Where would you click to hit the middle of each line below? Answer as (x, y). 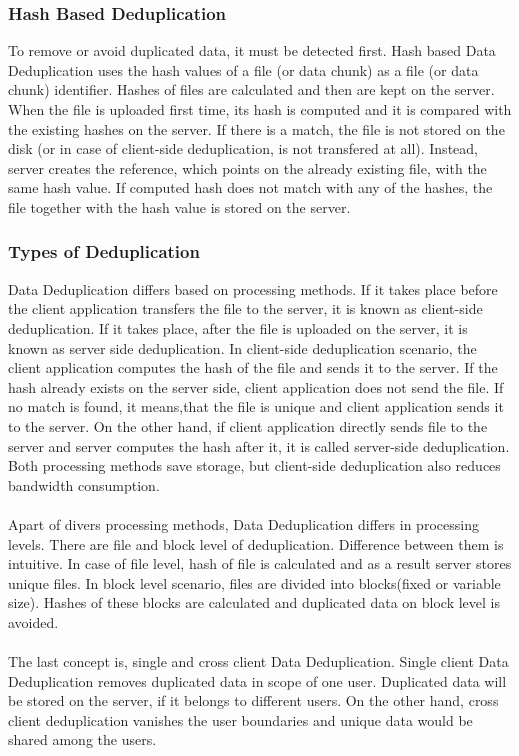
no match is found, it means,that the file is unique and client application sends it (256, 406)
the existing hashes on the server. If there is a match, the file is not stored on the (256, 128)
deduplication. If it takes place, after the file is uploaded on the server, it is (238, 327)
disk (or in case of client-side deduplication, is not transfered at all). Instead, (243, 148)
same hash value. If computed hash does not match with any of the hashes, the (250, 187)
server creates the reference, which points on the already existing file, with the (247, 167)
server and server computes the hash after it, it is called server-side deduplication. (259, 445)
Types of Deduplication (104, 251)
